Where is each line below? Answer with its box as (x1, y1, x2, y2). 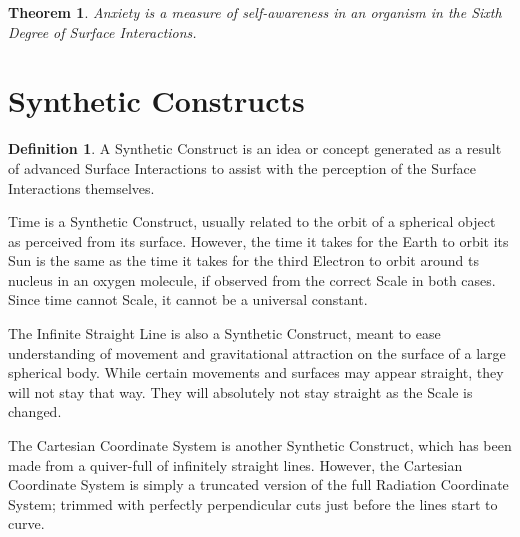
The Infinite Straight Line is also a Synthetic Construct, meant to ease (8, 323, 441, 344)
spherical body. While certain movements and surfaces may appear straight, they (8, 362, 504, 383)
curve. (8, 513, 45, 534)
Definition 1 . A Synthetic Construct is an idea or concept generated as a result (8, 138, 502, 159)
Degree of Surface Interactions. (8, 21, 197, 42)
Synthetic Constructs (8, 80, 305, 121)
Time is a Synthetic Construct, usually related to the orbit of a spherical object (8, 211, 496, 232)
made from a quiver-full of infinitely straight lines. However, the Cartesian (8, 454, 463, 475)
